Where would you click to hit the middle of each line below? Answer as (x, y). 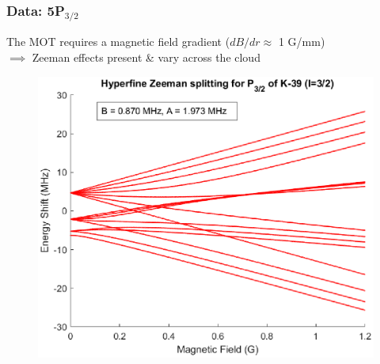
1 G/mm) (302, 42)
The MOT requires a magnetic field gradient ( (118, 42)
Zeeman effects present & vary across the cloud (146, 57)
